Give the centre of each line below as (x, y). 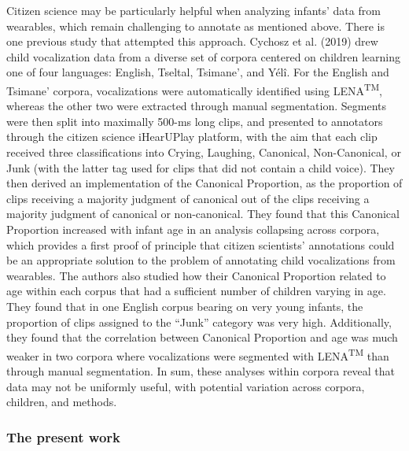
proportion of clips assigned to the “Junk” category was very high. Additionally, (199, 322)
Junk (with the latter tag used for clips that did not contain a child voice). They (201, 167)
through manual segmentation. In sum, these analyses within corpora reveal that (201, 370)
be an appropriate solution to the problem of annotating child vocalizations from (201, 260)
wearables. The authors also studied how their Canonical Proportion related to (196, 275)
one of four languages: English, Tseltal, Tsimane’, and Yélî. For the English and (198, 72)
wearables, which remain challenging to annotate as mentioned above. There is (195, 26)
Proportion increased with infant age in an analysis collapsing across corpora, (193, 229)
